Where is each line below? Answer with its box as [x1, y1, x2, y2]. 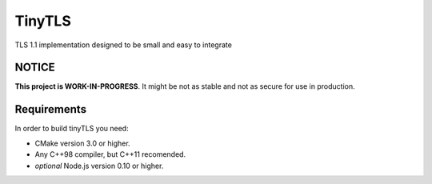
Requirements [14, 102, 87, 116]
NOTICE [14, 61, 55, 74]
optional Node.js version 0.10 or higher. [34, 161, 164, 170]
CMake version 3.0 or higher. [34, 138, 131, 148]
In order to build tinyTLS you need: [14, 124, 129, 134]
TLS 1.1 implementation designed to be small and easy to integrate [14, 40, 232, 50]
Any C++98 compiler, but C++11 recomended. [34, 150, 186, 159]
